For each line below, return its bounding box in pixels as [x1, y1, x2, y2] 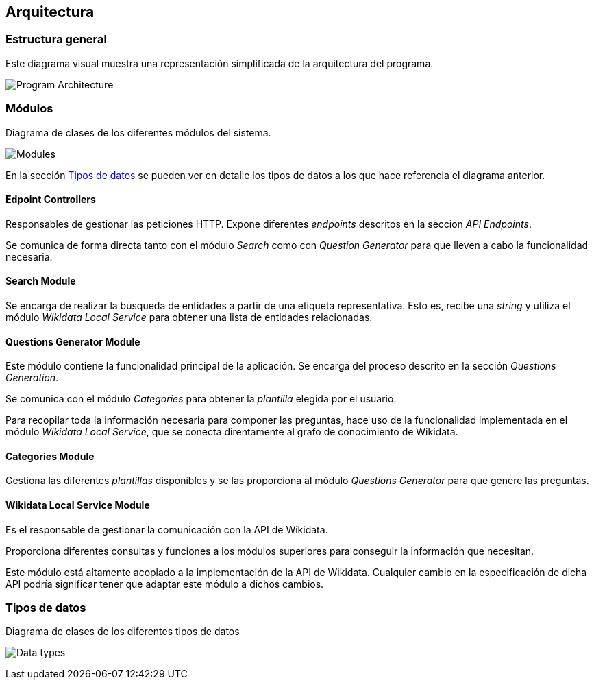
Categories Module [5, 450, 95, 462]
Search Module [5, 275, 76, 287]
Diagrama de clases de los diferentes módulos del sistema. [5, 126, 271, 139]
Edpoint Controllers [5, 193, 96, 206]
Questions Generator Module [5, 335, 140, 348]
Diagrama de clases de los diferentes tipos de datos [5, 625, 240, 638]
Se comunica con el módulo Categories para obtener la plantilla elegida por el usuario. [5, 393, 397, 405]
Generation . [5, 372, 59, 384]
